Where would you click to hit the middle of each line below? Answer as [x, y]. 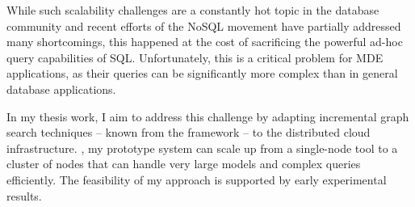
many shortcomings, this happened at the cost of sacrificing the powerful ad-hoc [205, 42]
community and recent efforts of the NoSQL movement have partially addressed [204, 25]
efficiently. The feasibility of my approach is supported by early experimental [197, 179]
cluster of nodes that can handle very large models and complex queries [184, 164]
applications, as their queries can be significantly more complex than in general [202, 73]
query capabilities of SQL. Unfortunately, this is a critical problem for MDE [195, 57]
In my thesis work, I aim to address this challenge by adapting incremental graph [208, 116]
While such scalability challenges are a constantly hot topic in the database [193, 10]
